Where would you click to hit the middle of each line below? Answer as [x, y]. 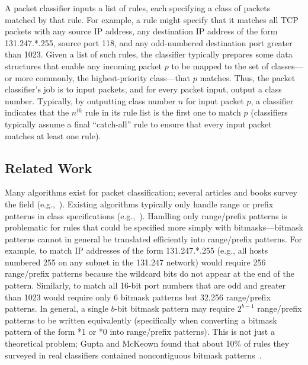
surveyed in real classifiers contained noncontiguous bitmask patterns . [133, 355]
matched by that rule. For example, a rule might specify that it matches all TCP [152, 19]
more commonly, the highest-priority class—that [103, 77]
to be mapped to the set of [220, 65]
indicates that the [37, 112]
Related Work [49, 167]
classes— [287, 65]
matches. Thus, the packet [248, 77]
